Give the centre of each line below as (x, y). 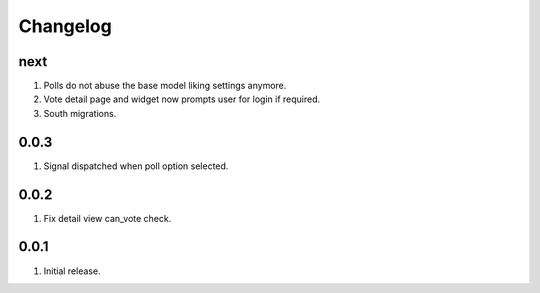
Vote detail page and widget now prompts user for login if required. (181, 99)
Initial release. (72, 271)
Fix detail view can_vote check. (107, 218)
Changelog (65, 26)
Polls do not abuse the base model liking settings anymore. (165, 86)
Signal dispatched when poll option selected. (136, 166)
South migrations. (80, 113)
